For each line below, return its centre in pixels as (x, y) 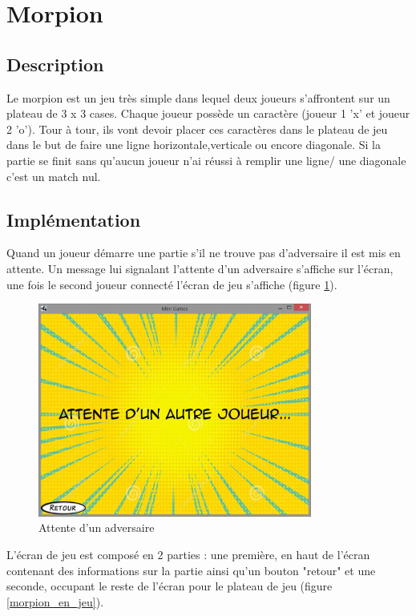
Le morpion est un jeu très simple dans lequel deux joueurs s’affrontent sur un (198, 97)
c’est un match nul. (54, 176)
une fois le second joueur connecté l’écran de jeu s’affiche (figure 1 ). (172, 284)
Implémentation (74, 219)
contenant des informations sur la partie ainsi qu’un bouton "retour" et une (191, 570)
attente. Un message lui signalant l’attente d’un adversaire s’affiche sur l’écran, (200, 268)
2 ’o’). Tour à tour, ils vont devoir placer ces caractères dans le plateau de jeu (197, 129)
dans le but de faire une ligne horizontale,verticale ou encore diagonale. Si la (194, 145)
